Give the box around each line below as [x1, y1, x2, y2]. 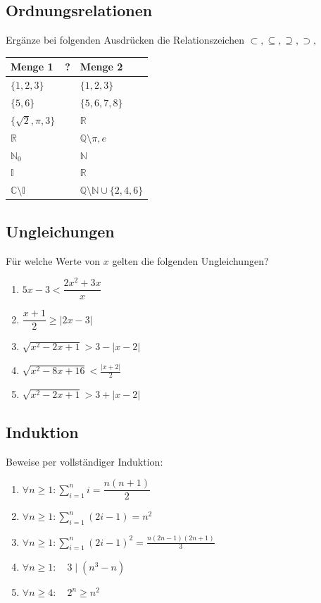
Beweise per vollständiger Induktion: [6, 454, 163, 468]
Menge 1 [11, 59, 53, 74]
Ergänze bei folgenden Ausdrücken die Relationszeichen [6, 32, 244, 47]
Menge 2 [80, 59, 123, 74]
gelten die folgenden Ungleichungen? [112, 253, 269, 268]
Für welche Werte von [6, 253, 101, 268]
